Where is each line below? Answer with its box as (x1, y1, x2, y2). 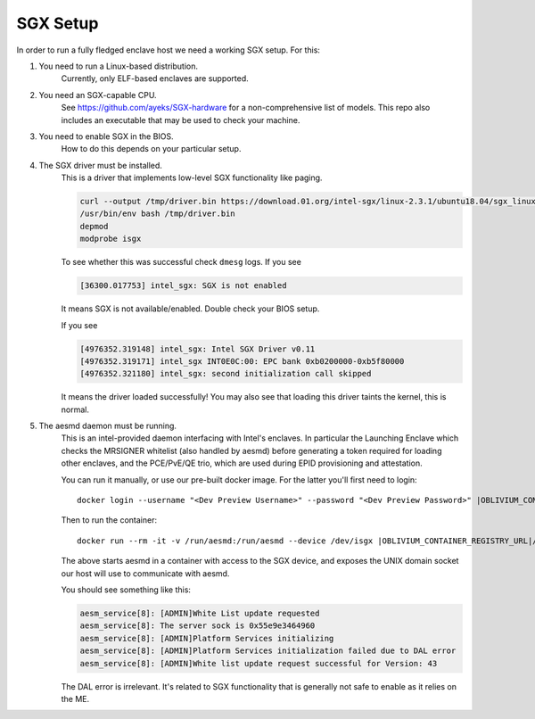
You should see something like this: (61, 584, 192, 595)
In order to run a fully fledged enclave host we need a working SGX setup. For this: (16, 45, 321, 55)
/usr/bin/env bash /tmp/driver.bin (79, 209, 235, 219)
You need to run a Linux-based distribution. (38, 61, 198, 71)
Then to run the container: (61, 515, 158, 525)
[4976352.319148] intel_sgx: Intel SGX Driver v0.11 (79, 343, 316, 354)
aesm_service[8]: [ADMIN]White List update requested (79, 607, 320, 618)
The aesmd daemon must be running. (38, 420, 177, 432)
